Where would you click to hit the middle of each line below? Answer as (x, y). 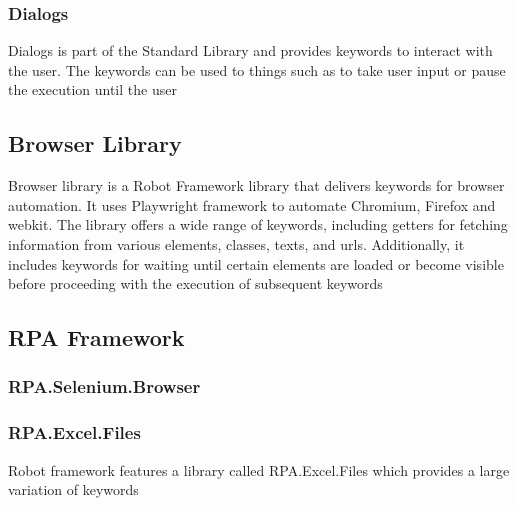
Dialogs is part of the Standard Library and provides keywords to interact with (250, 50)
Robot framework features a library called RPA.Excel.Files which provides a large (259, 469)
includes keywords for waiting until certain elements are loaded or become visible (256, 263)
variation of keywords (73, 489)
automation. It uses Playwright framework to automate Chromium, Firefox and (252, 204)
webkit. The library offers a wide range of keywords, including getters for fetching (258, 224)
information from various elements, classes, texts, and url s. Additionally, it (236, 243)
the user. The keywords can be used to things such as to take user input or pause (257, 69)
